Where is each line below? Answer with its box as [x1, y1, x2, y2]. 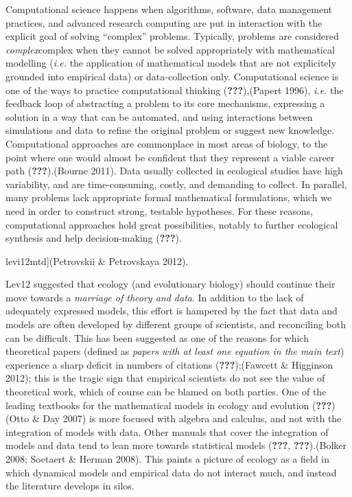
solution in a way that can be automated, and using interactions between [5, 109, 313, 124]
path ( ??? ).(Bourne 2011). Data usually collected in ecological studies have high [5, 163, 343, 178]
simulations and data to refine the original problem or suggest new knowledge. [5, 123, 335, 137]
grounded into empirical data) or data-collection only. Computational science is [5, 69, 339, 83]
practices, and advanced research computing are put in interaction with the [5, 15, 322, 30]
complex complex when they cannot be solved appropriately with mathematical [5, 42, 335, 56]
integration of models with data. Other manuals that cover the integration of [5, 424, 329, 439]
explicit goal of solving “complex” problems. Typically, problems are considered [5, 29, 339, 43]
